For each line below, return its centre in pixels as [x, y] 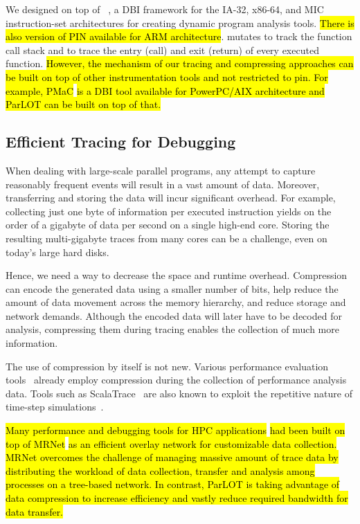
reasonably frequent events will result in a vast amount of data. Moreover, [163, 184]
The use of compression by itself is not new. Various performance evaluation [167, 366]
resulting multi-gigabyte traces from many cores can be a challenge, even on [166, 238]
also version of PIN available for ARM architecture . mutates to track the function [179, 36]
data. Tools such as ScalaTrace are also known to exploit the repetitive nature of [179, 393]
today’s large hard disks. [57, 252]
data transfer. [35, 511]
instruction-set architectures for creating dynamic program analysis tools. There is [180, 22]
